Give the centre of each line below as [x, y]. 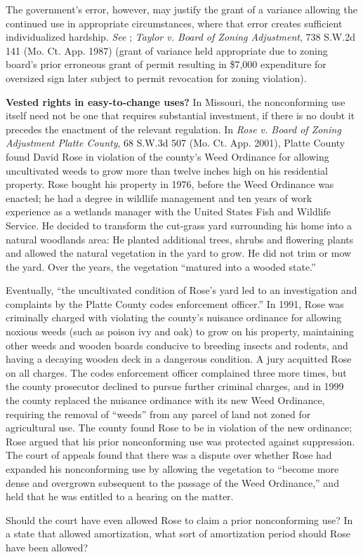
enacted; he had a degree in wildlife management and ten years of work [159, 197]
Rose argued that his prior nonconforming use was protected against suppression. [180, 441]
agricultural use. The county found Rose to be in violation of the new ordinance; [179, 428]
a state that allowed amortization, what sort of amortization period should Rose [178, 533]
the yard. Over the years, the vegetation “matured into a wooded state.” [161, 266]
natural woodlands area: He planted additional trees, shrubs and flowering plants [180, 239]
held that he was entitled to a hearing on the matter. [120, 496]
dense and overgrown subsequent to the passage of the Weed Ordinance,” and [172, 482]
